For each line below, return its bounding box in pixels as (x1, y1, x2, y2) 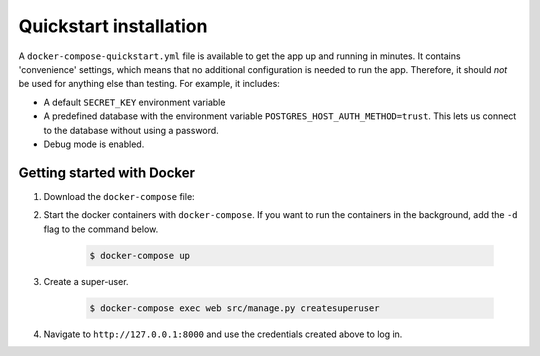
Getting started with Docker (18, 164, 195, 181)
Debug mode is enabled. (43, 138, 145, 150)
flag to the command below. (43, 223, 159, 235)
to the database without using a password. (43, 124, 219, 136)
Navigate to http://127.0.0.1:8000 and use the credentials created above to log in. (43, 328, 403, 340)
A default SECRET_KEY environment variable (43, 96, 226, 108)
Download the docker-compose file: (43, 190, 195, 202)
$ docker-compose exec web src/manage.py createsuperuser (89, 302, 380, 314)
